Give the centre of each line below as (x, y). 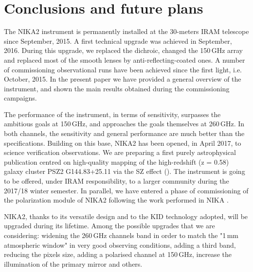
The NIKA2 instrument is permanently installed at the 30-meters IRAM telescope (126, 31)
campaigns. (20, 98)
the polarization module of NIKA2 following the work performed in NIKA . (116, 200)
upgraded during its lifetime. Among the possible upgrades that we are (109, 226)
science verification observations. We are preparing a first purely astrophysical (120, 152)
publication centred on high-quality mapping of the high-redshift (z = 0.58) (117, 161)
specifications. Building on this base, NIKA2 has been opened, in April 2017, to (123, 143)
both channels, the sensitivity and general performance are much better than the (124, 133)
